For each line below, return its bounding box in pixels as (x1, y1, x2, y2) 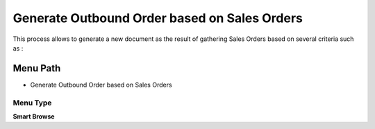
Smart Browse (12, 112, 55, 121)
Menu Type (12, 98, 52, 108)
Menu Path (12, 62, 61, 74)
